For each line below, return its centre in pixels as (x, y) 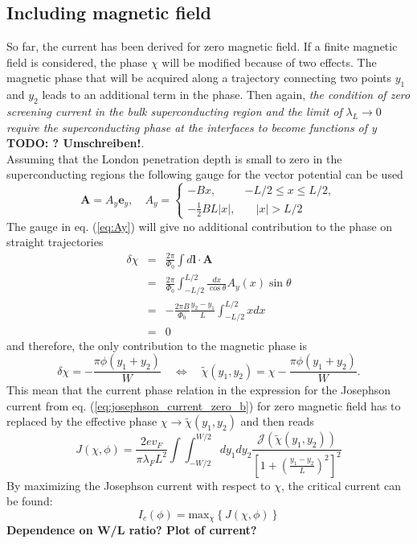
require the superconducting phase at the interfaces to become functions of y (192, 127)
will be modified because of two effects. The (269, 62)
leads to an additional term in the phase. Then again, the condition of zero (226, 95)
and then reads (277, 421)
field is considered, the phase (77, 62)
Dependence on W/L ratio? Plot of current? (132, 530)
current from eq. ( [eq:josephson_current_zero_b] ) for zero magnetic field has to (204, 405)
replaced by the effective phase (82, 421)
